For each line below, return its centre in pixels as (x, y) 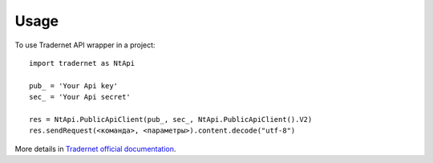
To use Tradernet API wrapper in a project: (85, 45)
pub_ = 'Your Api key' (74, 86)
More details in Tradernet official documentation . (95, 149)
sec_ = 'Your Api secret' (80, 97)
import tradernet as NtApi (82, 63)
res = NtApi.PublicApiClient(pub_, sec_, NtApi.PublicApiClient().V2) (171, 119)
